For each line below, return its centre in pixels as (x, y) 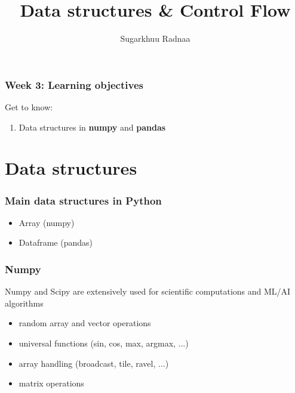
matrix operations (51, 383)
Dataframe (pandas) (56, 242)
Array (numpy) (47, 222)
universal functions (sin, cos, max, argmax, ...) (104, 343)
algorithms (24, 303)
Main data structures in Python (83, 200)
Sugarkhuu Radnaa (155, 38)
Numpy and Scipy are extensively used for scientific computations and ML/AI (148, 291)
